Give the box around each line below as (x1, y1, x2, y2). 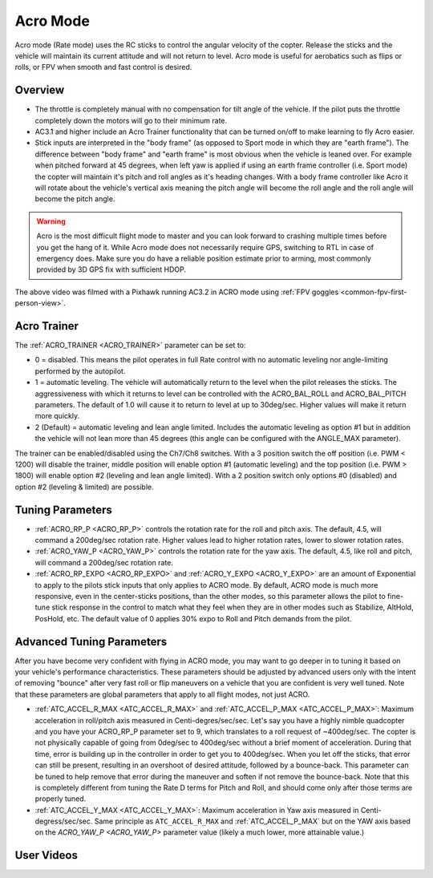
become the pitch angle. (34, 194, 115, 204)
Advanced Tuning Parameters (14, 634, 168, 649)
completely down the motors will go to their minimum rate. (34, 115, 228, 125)
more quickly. (34, 411, 80, 421)
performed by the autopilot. (34, 366, 126, 376)
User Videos (14, 848, 78, 862)
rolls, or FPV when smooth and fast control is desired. (14, 63, 192, 72)
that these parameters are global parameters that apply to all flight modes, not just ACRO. (14, 690, 310, 699)
